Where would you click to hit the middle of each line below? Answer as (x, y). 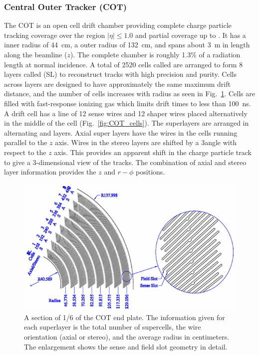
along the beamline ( (36, 54)
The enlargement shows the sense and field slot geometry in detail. (126, 346)
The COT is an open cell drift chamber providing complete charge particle (118, 25)
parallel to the (26, 142)
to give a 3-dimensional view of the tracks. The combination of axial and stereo (125, 162)
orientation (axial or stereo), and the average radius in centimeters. (127, 336)
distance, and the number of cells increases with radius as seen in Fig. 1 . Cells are (129, 93)
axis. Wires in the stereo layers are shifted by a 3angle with (146, 142)
